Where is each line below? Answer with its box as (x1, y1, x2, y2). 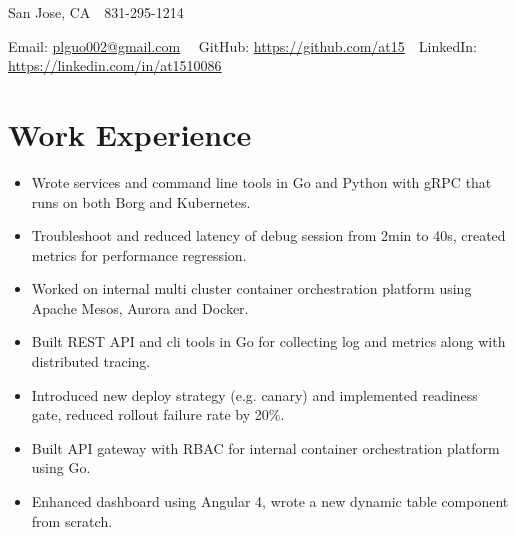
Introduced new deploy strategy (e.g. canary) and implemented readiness (31, 384, 478, 405)
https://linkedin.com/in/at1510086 (8, 55, 222, 76)
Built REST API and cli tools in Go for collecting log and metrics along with (31, 331, 506, 352)
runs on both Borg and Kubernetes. (31, 191, 251, 212)
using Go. (31, 457, 91, 478)
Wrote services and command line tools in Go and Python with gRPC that (31, 171, 492, 192)
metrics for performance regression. (31, 244, 247, 265)
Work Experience (8, 113, 252, 154)
